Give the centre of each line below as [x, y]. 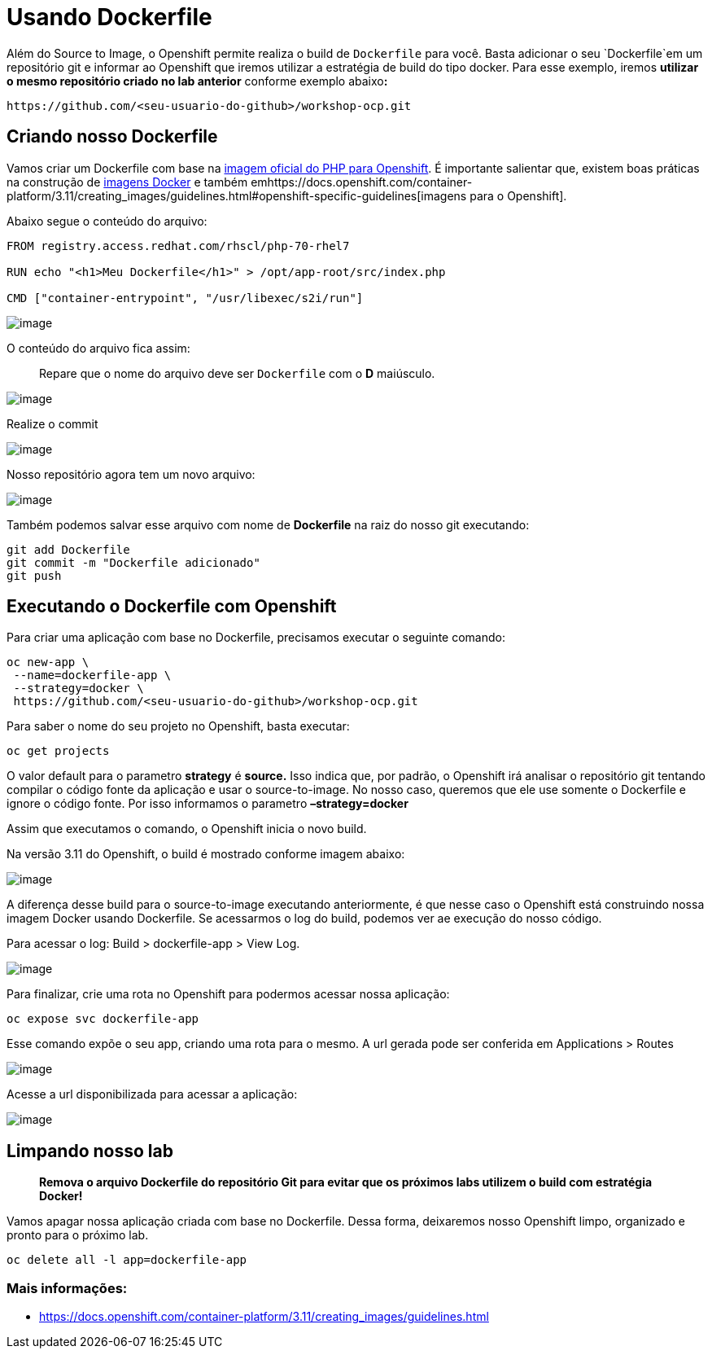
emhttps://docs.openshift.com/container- [362, 182]
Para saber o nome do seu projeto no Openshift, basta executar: [178, 726]
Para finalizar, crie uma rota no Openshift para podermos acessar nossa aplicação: [228, 994]
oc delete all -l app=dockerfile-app [127, 1260]
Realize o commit [52, 423]
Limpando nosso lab [90, 1151]
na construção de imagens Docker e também [127, 182]
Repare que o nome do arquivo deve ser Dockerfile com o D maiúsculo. [237, 373]
